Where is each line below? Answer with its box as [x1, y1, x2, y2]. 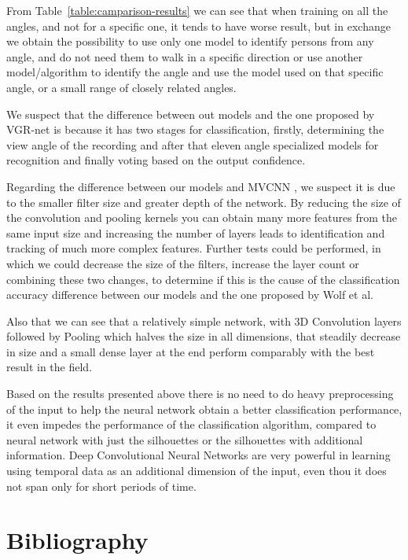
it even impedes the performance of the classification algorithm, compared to [6, 416, 377, 433]
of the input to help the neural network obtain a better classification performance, [6, 400, 402, 417]
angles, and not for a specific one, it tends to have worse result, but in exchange [6, 17, 391, 34]
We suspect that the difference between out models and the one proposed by [6, 105, 375, 122]
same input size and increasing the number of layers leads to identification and [6, 224, 385, 241]
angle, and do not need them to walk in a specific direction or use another [6, 48, 363, 64]
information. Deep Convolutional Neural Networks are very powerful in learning [6, 447, 391, 463]
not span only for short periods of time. [6, 477, 197, 494]
